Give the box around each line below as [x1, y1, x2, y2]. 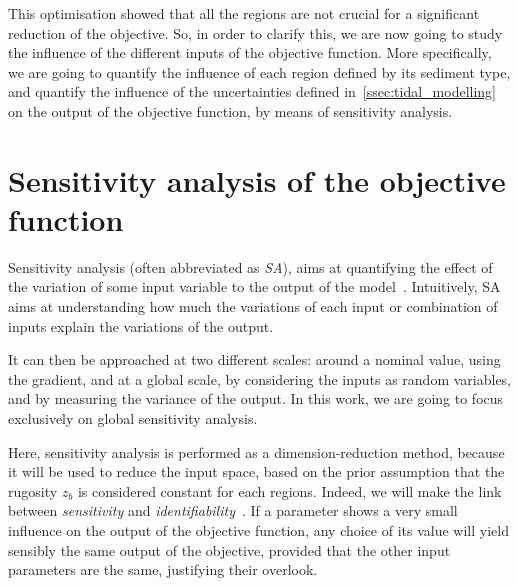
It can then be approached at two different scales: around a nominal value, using [8, 349, 501, 370]
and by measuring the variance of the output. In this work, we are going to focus [8, 388, 504, 409]
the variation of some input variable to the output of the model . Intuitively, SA [8, 276, 501, 297]
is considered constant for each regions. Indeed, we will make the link [77, 480, 502, 501]
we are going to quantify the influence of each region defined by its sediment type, [8, 61, 511, 82]
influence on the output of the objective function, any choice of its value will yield [8, 520, 509, 540]
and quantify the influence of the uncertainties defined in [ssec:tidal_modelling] [8, 81, 497, 102]
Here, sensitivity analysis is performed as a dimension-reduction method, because [8, 441, 505, 462]
